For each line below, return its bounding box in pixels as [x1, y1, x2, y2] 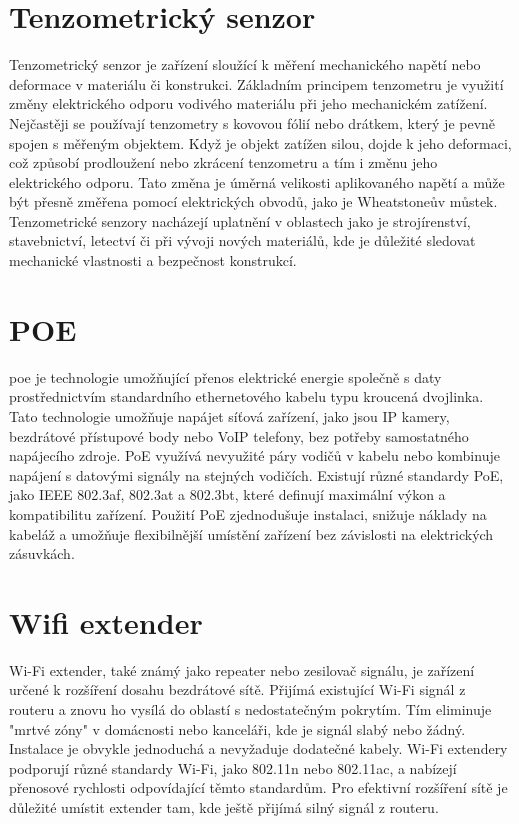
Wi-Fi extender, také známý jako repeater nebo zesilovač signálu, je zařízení [9, 659, 475, 680]
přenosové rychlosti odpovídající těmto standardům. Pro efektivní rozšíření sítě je [9, 777, 508, 798]
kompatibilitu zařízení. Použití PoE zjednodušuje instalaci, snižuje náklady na [9, 503, 487, 524]
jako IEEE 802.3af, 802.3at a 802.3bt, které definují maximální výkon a [9, 484, 446, 505]
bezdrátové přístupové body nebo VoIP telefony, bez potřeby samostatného [9, 425, 469, 446]
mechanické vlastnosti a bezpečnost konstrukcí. [9, 250, 297, 271]
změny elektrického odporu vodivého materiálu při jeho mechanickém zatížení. [9, 93, 488, 114]
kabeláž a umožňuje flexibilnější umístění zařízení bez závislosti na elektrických [9, 523, 494, 544]
